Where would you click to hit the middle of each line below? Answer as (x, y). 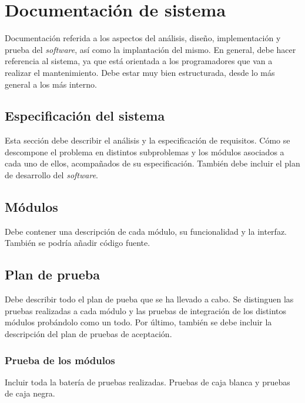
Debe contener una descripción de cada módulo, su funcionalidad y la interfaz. (146, 231)
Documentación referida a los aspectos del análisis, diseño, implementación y (143, 38)
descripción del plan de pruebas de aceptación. (88, 334)
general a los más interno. (51, 84)
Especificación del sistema (85, 116)
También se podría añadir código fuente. (78, 243)
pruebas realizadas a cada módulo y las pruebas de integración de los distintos (146, 310)
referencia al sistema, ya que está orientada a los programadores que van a (139, 61)
